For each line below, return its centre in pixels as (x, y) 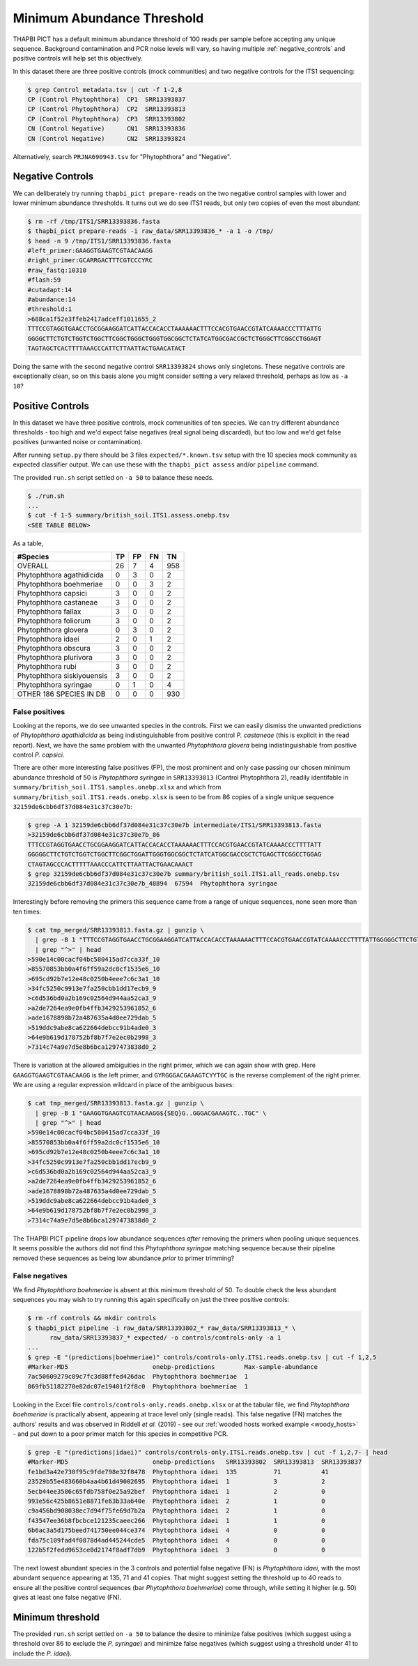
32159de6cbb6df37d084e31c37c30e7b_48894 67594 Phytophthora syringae (153, 884)
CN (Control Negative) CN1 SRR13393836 (107, 129)
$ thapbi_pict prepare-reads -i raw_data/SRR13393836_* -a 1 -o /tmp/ (151, 231)
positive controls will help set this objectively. (78, 59)
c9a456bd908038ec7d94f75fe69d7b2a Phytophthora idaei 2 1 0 (176, 1511)
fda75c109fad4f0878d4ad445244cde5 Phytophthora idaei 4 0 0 (176, 1540)
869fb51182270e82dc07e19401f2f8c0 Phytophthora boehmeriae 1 (138, 1386)
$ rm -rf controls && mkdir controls (92, 1318)
